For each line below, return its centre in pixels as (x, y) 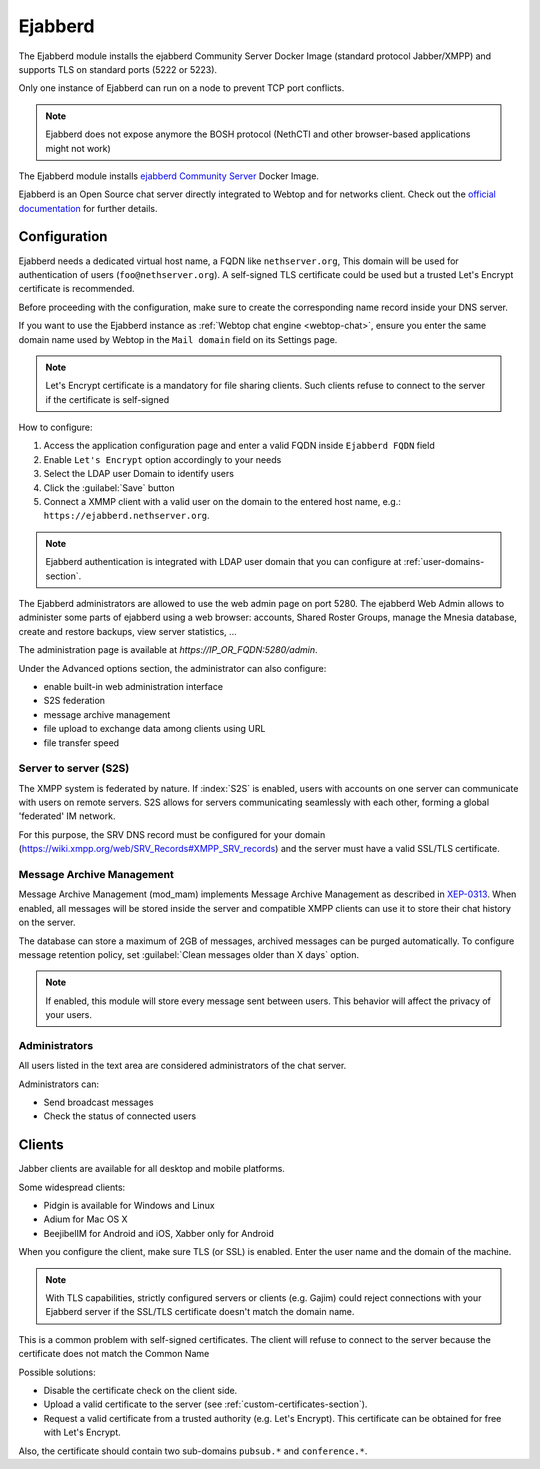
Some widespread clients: (72, 1187)
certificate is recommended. (76, 289)
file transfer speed (81, 742)
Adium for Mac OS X (86, 1219)
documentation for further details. (88, 208)
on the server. (47, 922)
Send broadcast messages (98, 1102)
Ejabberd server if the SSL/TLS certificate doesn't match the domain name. (200, 1312)
